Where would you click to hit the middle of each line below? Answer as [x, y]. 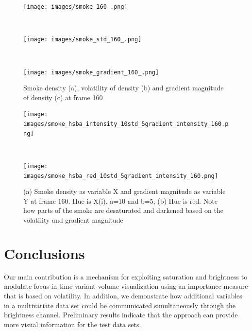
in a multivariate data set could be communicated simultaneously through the [120, 305]
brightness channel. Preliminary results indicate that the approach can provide [121, 315]
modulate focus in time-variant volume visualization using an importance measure [126, 286]
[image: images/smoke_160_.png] [76, 7]
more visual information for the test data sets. [73, 324]
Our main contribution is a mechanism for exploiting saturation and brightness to [126, 276]
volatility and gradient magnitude [73, 220]
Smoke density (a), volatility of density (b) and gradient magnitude [124, 88]
